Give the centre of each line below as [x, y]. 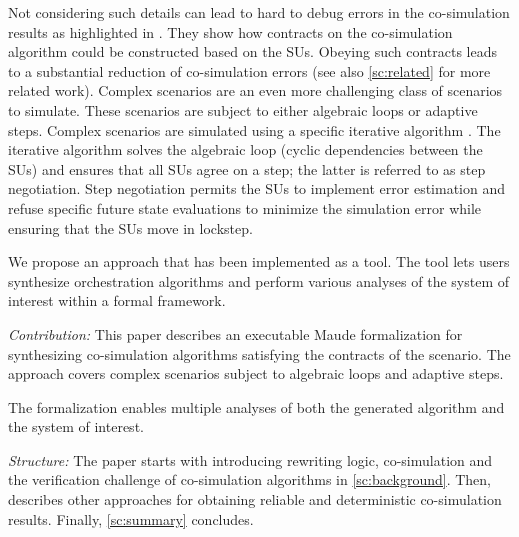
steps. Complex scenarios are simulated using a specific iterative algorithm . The [254, 129]
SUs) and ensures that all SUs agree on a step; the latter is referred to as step [247, 168]
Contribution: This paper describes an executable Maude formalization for [235, 333]
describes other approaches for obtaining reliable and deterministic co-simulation [255, 499]
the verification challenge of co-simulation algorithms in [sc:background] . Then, [249, 479]
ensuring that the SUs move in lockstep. [130, 227]
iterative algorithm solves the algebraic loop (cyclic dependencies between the [245, 149]
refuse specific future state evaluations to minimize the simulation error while [245, 207]
